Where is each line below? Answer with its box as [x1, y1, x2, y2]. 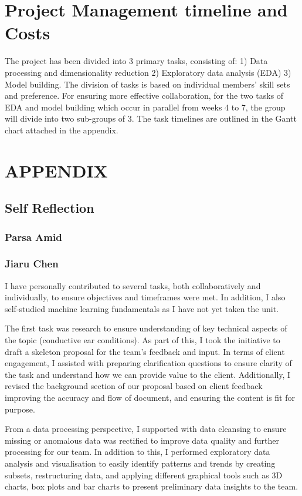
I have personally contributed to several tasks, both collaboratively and [5, 279, 261, 291]
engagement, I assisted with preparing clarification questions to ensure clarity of [5, 357, 292, 369]
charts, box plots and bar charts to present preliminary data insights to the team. [5, 480, 298, 492]
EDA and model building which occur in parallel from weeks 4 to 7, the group [5, 100, 286, 113]
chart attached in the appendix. [5, 123, 118, 136]
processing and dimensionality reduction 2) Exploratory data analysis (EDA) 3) [5, 66, 291, 78]
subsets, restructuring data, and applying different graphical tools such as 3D [5, 468, 283, 481]
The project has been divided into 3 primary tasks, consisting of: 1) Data [5, 55, 268, 67]
